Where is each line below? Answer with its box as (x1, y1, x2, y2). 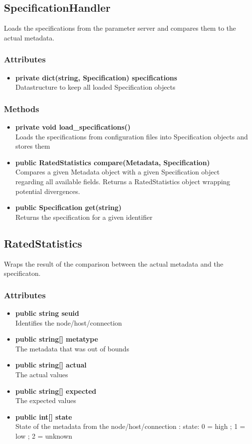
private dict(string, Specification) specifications (15, 72, 177, 82)
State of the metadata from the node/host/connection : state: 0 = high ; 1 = (15, 421, 245, 431)
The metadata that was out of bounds (15, 343, 129, 353)
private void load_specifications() (15, 122, 131, 132)
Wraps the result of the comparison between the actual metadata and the (4, 258, 223, 269)
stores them (15, 141, 50, 151)
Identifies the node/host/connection (15, 317, 122, 328)
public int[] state (15, 411, 72, 422)
